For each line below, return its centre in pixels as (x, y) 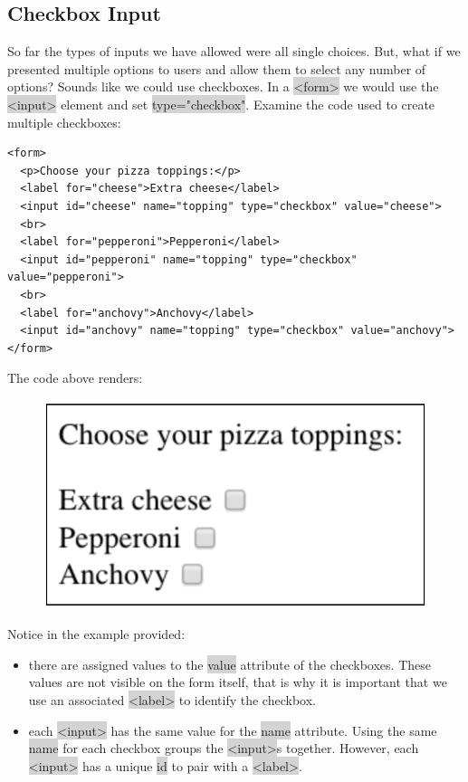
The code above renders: (75, 378)
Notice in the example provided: (96, 634)
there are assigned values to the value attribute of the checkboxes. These (229, 664)
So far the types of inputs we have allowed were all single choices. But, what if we (234, 51)
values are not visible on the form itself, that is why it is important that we (238, 682)
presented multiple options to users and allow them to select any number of (217, 68)
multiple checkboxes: (64, 122)
